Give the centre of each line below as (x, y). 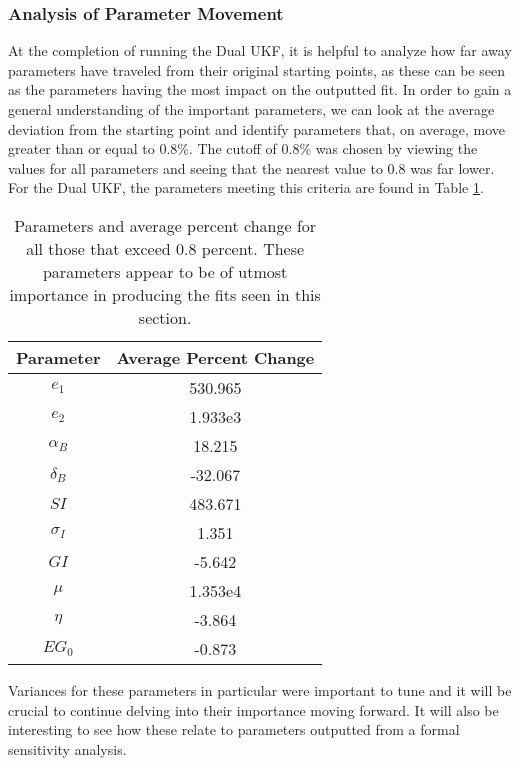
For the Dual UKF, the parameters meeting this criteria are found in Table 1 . (246, 187)
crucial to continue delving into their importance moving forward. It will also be (253, 709)
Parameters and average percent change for (165, 225)
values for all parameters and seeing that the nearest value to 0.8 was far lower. (251, 167)
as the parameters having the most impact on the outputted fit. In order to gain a (260, 89)
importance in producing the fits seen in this (165, 294)
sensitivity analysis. (67, 748)
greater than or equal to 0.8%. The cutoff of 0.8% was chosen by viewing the (243, 148)
